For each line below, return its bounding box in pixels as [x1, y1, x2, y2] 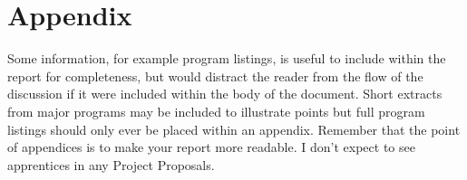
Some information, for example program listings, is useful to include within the [7, 49, 446, 68]
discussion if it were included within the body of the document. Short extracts [7, 84, 443, 103]
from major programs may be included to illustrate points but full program [7, 101, 425, 120]
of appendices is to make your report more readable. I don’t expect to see [7, 137, 415, 156]
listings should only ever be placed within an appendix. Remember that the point [7, 119, 461, 138]
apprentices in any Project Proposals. [7, 155, 215, 174]
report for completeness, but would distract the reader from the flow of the [7, 66, 423, 85]
